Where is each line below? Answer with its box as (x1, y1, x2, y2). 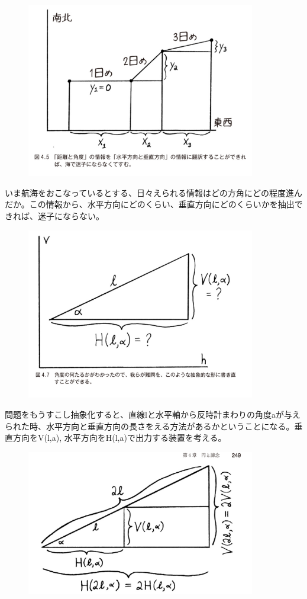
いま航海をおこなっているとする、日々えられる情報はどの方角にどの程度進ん (5, 186, 302, 198)
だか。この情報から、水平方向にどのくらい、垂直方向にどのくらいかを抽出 (5, 198, 295, 210)
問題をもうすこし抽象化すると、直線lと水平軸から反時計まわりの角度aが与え (5, 408, 300, 420)
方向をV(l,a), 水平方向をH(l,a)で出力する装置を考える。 (12, 431, 227, 444)
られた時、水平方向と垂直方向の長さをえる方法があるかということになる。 (5, 419, 295, 432)
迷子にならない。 (37, 210, 104, 222)
